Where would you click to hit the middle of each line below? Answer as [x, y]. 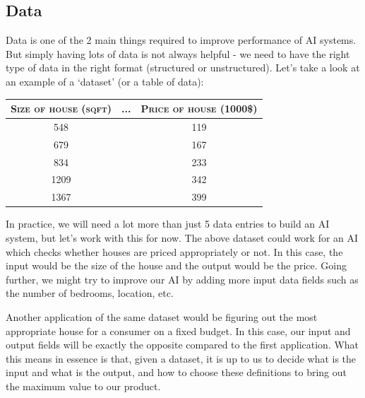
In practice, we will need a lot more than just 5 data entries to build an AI [168, 224]
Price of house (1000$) [199, 109]
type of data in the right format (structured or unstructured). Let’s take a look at [183, 68]
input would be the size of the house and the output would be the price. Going [176, 265]
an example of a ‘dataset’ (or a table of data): [105, 81]
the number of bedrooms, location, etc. [90, 293]
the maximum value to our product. [83, 386]
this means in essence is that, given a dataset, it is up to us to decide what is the [181, 358]
